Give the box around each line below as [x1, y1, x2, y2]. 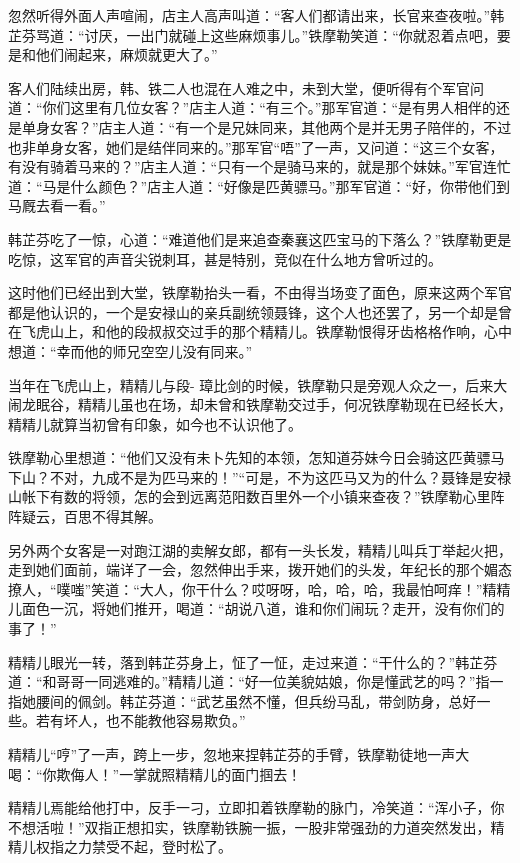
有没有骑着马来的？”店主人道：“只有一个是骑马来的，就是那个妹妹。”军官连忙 [8, 156, 511, 177]
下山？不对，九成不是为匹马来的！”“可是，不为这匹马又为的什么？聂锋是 [8, 466, 484, 487]
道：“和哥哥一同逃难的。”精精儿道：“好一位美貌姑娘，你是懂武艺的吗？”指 [8, 671, 490, 692]
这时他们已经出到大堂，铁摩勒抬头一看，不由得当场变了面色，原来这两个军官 [8, 282, 512, 303]
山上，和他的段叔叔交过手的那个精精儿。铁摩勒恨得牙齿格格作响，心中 [49, 321, 512, 342]
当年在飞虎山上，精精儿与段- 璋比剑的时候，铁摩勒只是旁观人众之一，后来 [8, 374, 494, 395]
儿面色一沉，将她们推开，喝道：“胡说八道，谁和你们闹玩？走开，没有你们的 [8, 598, 505, 619]
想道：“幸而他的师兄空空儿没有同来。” [8, 340, 253, 361]
